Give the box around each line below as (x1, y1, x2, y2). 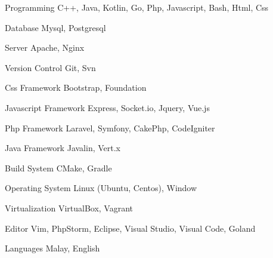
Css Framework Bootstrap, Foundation (5, 81, 147, 94)
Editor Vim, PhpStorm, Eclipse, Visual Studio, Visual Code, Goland (5, 222, 256, 234)
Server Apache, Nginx (5, 41, 85, 54)
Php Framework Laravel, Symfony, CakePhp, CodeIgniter (5, 121, 215, 134)
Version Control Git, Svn (5, 61, 96, 73)
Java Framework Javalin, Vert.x (5, 142, 120, 154)
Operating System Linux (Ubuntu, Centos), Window (5, 182, 197, 194)
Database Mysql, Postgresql (5, 21, 106, 33)
